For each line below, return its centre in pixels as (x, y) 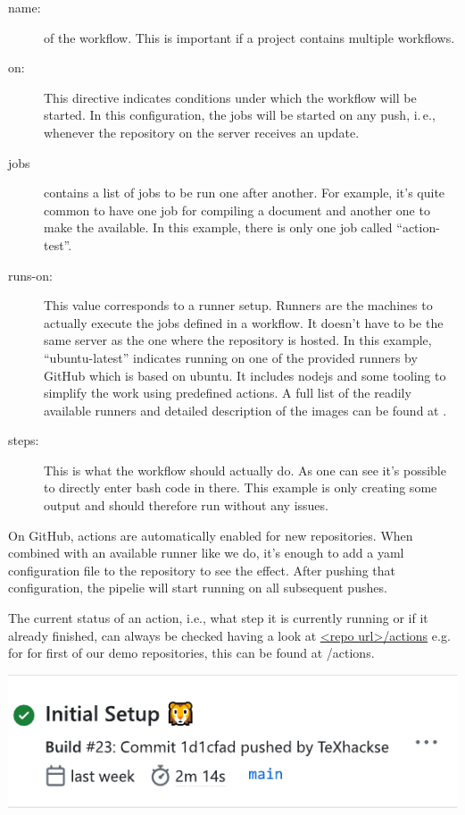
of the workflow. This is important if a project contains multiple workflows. (249, 37)
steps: (24, 440)
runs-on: (30, 275)
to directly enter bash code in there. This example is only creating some (241, 487)
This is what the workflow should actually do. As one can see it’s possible (245, 470)
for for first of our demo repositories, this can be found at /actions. (191, 653)
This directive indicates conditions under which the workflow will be (230, 97)
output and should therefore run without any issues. (186, 505)
